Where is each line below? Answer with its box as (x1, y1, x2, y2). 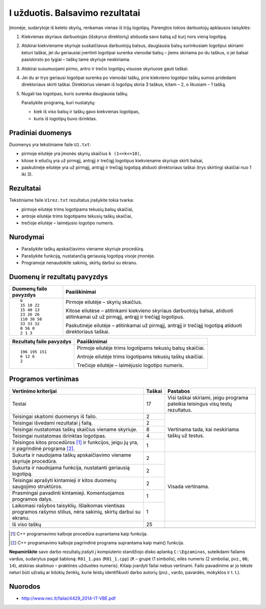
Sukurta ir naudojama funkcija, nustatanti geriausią (12, 464, 130, 471)
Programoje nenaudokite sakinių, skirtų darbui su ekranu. (21, 260, 137, 266)
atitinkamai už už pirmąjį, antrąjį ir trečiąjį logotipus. (66, 313, 185, 320)
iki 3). (21, 171, 33, 177)
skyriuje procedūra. (12, 457, 58, 464)
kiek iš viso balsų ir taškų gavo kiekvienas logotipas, (33, 109, 140, 114)
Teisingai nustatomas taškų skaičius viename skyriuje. (12, 426, 138, 433)
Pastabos (167, 387, 190, 394)
